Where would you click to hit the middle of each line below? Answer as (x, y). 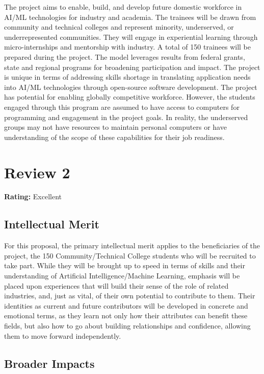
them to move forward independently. (63, 335)
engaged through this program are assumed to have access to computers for (122, 107)
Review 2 (37, 172)
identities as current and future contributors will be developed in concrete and (126, 305)
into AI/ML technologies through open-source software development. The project (131, 87)
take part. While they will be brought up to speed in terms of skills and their (125, 265)
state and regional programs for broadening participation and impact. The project (132, 67)
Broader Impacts (49, 363)
